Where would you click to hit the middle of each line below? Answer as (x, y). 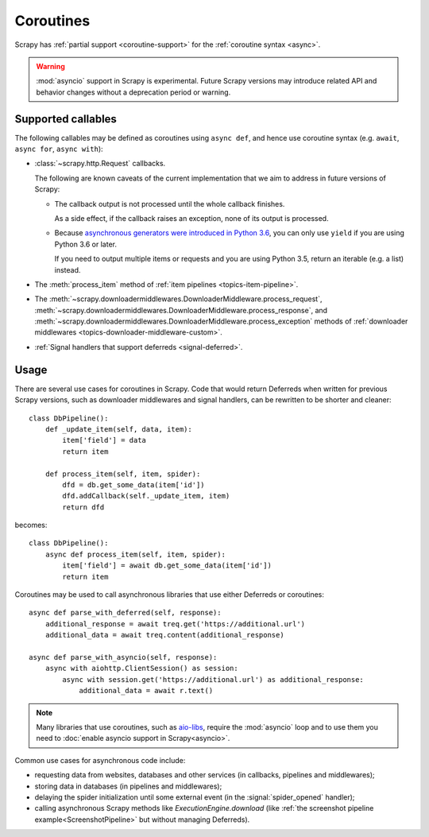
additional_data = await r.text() (146, 691)
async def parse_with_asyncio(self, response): (123, 657)
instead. (68, 269)
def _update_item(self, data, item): (118, 429)
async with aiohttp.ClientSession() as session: (141, 668)
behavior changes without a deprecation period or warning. (133, 92)
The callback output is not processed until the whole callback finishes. (170, 203)
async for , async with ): (59, 149)
